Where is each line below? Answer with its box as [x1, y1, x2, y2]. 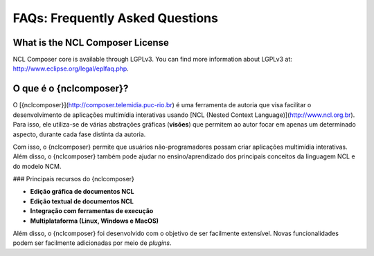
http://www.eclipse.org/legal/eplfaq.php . [12, 64, 130, 73]
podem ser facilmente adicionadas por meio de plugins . [12, 239, 172, 247]
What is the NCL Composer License [12, 37, 170, 48]
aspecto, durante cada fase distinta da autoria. [12, 130, 146, 138]
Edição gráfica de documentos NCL [30, 188, 134, 196]
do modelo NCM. [12, 162, 62, 170]
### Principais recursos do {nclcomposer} [12, 175, 135, 183]
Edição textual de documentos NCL [30, 197, 134, 205]
